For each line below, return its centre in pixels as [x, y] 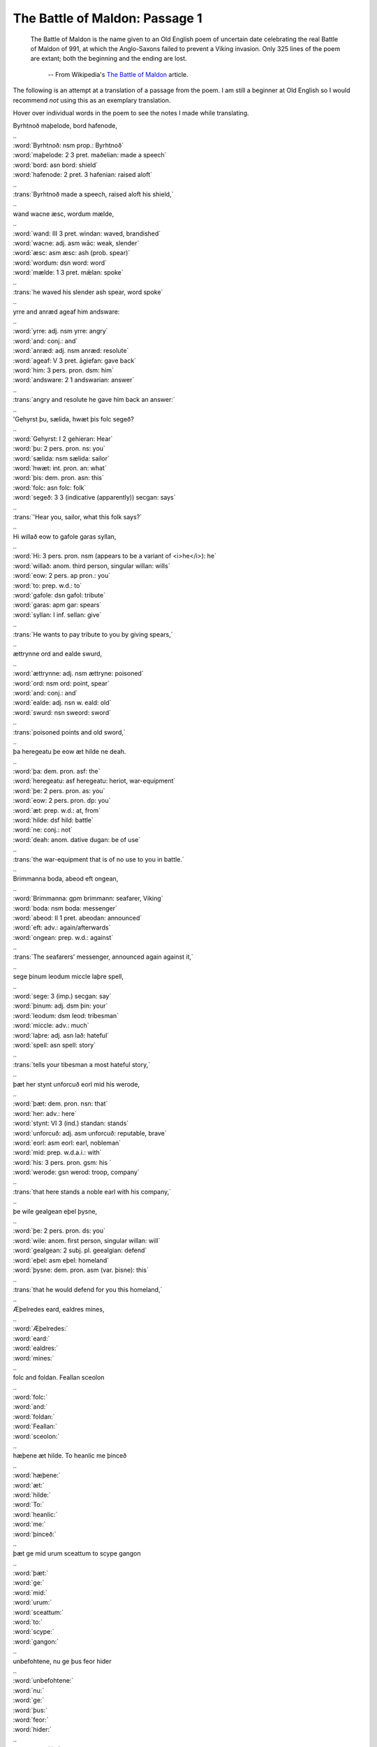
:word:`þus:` [30, 1710]
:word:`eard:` [31, 1338]
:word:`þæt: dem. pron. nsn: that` [60, 1103]
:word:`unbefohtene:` [43, 1681]
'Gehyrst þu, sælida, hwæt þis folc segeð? [73, 419]
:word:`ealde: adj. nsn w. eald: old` [62, 703]
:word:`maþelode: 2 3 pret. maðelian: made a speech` [90, 155]
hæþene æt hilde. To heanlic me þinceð [70, 1456]
